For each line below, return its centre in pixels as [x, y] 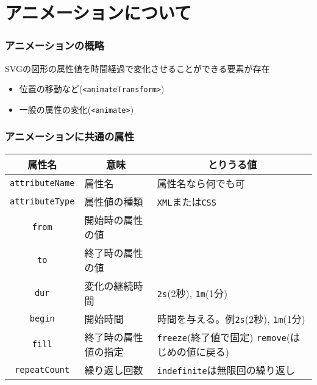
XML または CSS [187, 201]
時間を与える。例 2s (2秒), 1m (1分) [231, 318]
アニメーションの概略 [55, 45]
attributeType [42, 201]
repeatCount [42, 369]
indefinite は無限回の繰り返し [226, 370]
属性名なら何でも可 [201, 183]
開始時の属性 [114, 220]
